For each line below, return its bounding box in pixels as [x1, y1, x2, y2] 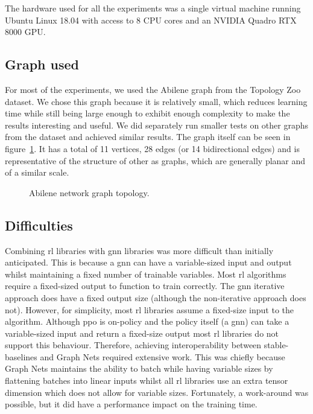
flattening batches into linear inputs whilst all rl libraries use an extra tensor [5, 374, 288, 387]
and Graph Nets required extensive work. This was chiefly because [40, 350, 285, 363]
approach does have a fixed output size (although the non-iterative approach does [5, 291, 306, 304]
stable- [264, 339, 289, 351]
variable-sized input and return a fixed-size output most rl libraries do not [5, 326, 279, 339]
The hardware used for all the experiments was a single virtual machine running [5, 2, 301, 14]
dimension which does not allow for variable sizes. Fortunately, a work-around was [5, 386, 309, 398]
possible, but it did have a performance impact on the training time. [5, 398, 258, 410]
